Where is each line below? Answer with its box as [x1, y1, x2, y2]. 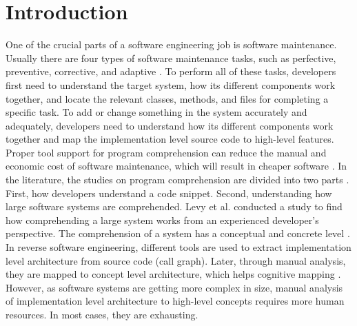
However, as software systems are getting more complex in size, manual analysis [6, 280, 343, 294]
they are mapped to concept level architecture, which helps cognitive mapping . [6, 267, 341, 281]
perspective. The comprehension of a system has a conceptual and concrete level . [6, 226, 350, 241]
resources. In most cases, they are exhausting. [6, 307, 198, 321]
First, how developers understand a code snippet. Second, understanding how [6, 185, 332, 200]
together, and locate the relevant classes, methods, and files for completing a [6, 91, 329, 105]
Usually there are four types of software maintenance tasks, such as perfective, [6, 50, 336, 65]
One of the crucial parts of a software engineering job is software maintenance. [6, 37, 337, 52]
